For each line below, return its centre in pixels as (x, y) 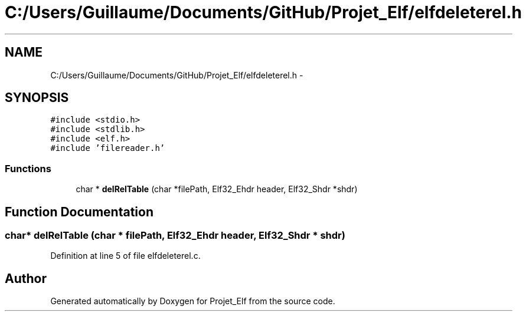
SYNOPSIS (37, 98)
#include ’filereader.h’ (108, 148)
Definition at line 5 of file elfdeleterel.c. (125, 256)
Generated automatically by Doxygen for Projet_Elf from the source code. (193, 301)
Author (26, 278)
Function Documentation (79, 212)
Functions (28, 168)
